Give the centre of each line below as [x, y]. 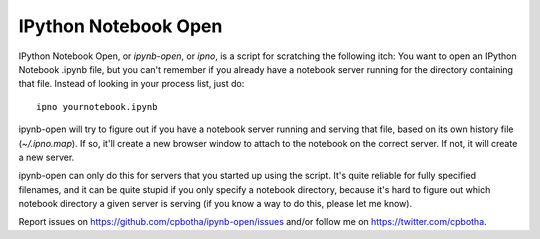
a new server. [46, 157]
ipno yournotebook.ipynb [97, 106]
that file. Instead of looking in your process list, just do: [131, 84]
